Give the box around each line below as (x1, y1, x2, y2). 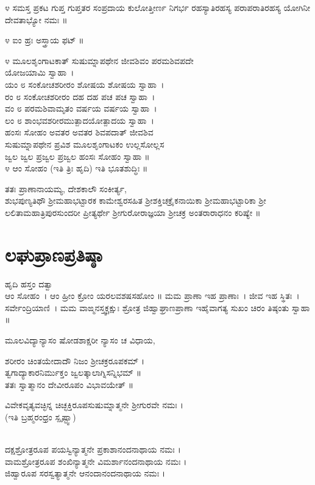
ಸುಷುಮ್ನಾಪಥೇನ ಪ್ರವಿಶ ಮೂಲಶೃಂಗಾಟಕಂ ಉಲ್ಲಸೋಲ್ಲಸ (5, 137, 165, 150)
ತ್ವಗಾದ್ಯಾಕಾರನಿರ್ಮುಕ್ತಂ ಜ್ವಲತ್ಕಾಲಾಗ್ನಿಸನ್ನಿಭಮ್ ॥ (5, 366, 142, 379)
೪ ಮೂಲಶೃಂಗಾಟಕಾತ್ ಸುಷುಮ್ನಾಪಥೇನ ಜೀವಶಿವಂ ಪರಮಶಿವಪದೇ (5, 54, 194, 66)
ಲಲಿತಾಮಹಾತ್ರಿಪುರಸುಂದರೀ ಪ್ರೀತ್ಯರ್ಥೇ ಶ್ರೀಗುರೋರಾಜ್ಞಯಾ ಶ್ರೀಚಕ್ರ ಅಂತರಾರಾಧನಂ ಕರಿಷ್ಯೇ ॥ (5, 206, 261, 218)
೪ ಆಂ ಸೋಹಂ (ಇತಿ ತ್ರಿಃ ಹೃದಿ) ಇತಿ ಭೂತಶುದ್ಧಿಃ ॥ (5, 162, 148, 174)
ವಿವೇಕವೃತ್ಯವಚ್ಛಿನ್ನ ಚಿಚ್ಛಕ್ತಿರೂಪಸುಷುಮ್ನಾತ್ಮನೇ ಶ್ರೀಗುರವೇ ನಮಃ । (5, 398, 183, 411)
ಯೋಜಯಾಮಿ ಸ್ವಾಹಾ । (5, 66, 74, 79)
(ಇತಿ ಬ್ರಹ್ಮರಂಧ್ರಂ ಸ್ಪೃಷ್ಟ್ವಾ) (5, 410, 76, 423)
